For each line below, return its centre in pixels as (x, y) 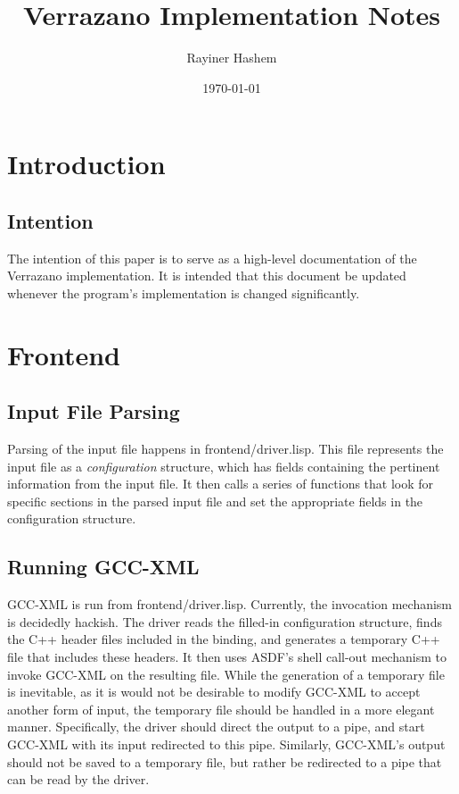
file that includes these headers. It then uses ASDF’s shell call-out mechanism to (227, 657)
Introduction (86, 164)
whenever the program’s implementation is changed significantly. (184, 293)
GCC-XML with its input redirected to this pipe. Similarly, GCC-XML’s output (226, 744)
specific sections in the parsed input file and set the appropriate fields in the (215, 501)
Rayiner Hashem (232, 58)
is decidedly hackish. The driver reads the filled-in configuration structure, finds (225, 621)
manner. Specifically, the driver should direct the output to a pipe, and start (216, 727)
